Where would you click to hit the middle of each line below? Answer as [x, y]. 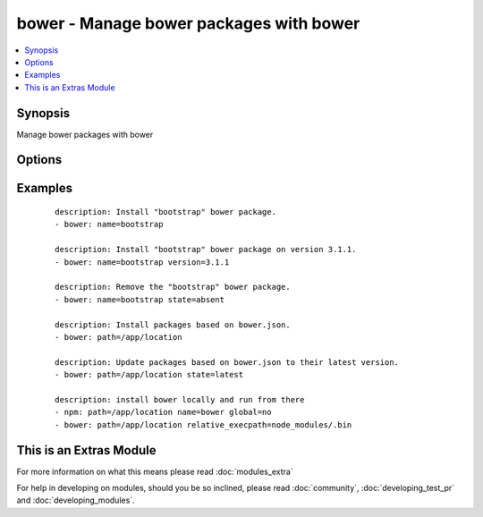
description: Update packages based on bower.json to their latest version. [227, 362]
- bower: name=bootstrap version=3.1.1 [142, 262]
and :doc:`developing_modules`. [76, 500]
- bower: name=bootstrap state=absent [140, 299]
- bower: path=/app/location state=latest [149, 375]
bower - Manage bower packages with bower [188, 23]
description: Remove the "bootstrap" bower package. [173, 287]
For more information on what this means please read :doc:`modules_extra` [155, 471]
